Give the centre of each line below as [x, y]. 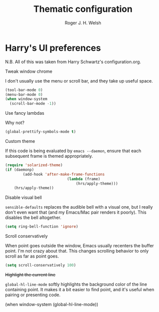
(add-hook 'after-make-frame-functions [64, 174]
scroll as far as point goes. [32, 256]
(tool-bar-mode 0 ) [24, 90]
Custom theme [20, 141]
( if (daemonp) [20, 170]
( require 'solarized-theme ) [34, 165]
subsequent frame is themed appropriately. [49, 156]
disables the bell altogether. [33, 218]
